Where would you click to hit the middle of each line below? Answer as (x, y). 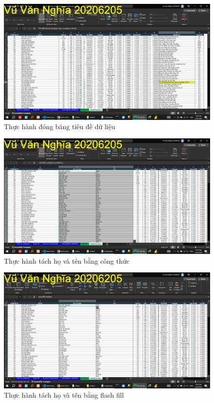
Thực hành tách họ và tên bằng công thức (67, 260)
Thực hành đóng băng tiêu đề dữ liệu (60, 126)
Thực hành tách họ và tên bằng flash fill (64, 395)
